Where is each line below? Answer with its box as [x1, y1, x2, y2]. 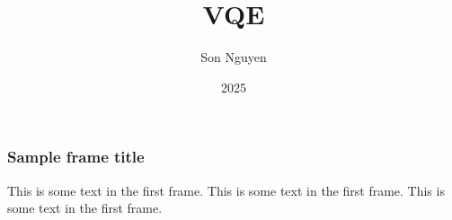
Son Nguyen [200, 48, 267, 66]
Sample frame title [7, 145, 145, 168]
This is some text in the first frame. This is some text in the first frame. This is [7, 180, 445, 199]
